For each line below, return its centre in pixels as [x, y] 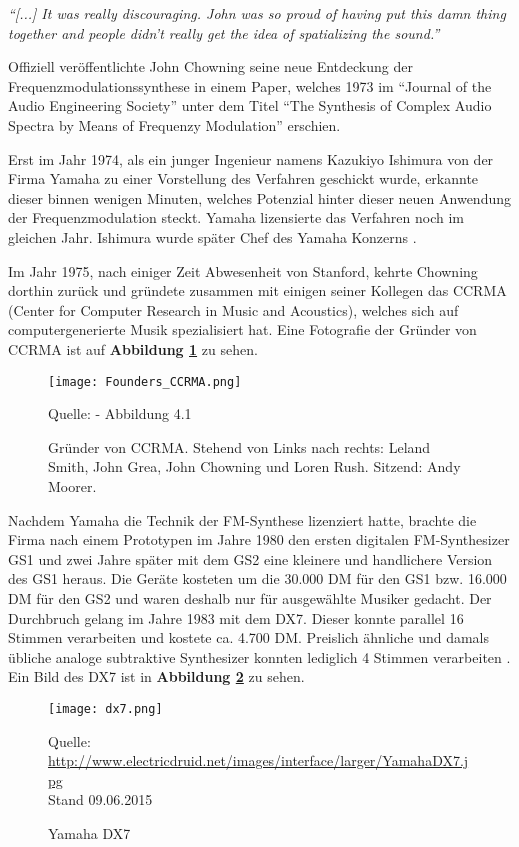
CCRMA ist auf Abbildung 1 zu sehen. [133, 348]
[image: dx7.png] [105, 708]
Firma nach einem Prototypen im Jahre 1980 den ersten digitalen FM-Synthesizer [259, 539]
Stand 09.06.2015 [100, 799]
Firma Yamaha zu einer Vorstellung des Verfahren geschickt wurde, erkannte [243, 178]
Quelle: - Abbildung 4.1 [120, 413]
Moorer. [72, 485]
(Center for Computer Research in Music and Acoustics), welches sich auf [233, 309]
